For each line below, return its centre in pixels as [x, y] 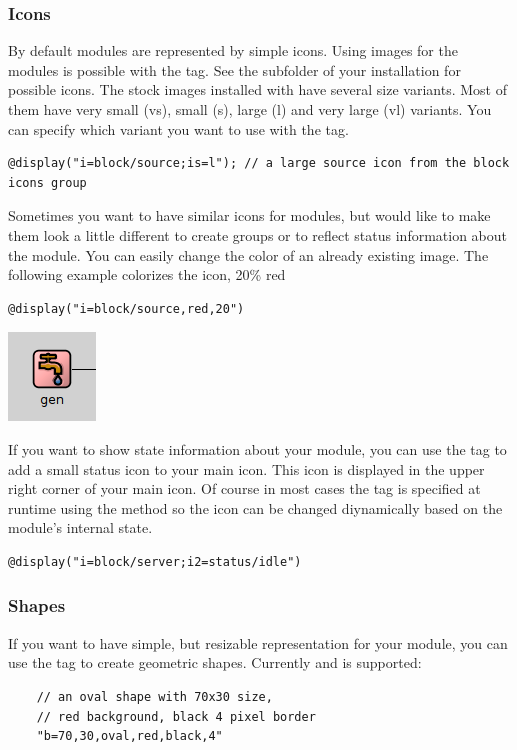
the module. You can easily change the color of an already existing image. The [248, 254]
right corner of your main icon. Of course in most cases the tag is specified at [244, 488]
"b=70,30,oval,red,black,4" [129, 736]
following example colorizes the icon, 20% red [147, 274]
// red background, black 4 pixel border [176, 716]
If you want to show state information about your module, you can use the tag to [257, 448]
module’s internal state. [80, 527]
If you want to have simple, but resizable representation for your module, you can [258, 642]
